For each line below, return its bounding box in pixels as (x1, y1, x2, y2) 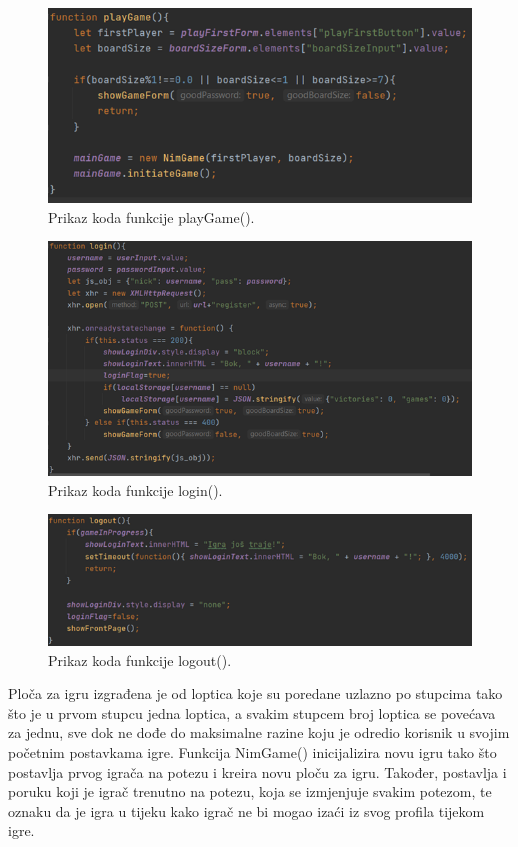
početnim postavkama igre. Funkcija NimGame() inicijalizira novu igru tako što (8, 742, 497, 763)
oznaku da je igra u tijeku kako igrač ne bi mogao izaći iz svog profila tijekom (8, 800, 485, 821)
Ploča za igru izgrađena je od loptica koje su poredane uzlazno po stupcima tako (8, 683, 503, 704)
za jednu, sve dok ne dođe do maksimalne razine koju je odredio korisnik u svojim (8, 722, 510, 743)
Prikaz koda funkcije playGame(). (48, 206, 255, 227)
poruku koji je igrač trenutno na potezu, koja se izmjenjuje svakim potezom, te (8, 781, 492, 802)
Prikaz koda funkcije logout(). (48, 649, 232, 670)
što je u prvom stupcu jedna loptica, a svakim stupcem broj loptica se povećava (8, 702, 496, 723)
